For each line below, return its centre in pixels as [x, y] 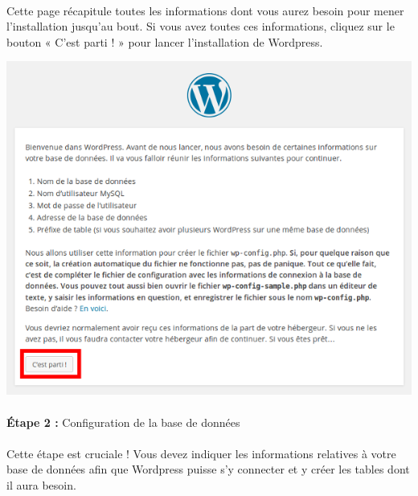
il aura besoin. [41, 484]
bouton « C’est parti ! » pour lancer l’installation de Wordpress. [165, 41]
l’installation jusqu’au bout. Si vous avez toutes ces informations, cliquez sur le [201, 26]
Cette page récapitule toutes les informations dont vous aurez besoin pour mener [205, 10]
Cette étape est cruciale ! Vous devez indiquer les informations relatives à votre [201, 453]
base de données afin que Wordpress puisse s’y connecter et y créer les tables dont [208, 469]
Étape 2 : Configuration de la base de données [123, 422]
